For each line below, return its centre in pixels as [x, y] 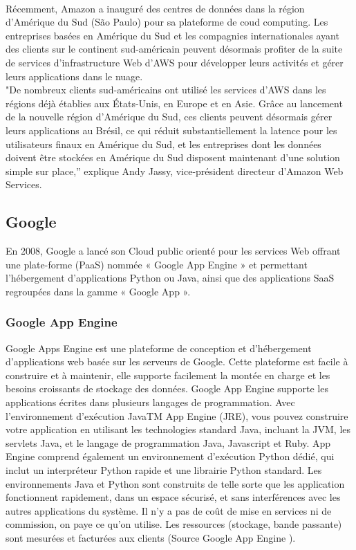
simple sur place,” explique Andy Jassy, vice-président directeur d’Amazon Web [175, 171]
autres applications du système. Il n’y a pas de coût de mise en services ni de [169, 510]
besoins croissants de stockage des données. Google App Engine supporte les [167, 388]
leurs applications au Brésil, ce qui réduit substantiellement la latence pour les [171, 130]
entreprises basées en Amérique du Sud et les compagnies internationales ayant [172, 35]
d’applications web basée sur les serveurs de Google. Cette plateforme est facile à [177, 361]
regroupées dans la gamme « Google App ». [98, 291]
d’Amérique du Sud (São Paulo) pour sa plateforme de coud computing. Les [167, 22]
